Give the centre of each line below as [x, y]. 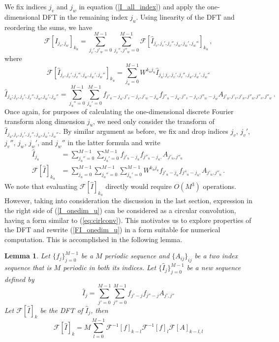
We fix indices [26, 6]
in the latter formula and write [114, 142]
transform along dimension [45, 121]
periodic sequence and [137, 256]
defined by [19, 279]
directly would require [139, 186]
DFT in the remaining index [85, 16]
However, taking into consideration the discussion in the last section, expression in [128, 201]
